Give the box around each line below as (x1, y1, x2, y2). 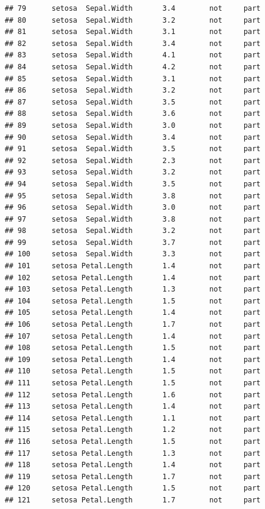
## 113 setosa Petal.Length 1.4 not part (5, 402, 261, 411)
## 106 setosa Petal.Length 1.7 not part (5, 320, 261, 329)
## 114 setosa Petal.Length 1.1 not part (5, 413, 261, 422)
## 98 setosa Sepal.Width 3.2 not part (5, 226, 261, 235)
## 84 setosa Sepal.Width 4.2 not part (5, 62, 261, 71)
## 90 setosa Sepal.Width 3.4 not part (5, 133, 261, 142)
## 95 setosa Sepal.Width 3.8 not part (5, 191, 261, 200)
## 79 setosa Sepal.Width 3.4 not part (5, 4, 261, 13)
